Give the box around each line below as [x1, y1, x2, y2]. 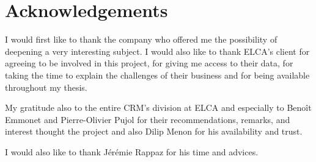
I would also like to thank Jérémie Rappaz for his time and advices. [5, 145, 259, 158]
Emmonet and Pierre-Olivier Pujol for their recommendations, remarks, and [5, 113, 290, 125]
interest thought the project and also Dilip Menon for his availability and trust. [5, 125, 303, 138]
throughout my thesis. [5, 80, 87, 93]
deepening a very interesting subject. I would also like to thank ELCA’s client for [5, 44, 310, 57]
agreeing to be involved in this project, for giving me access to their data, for [5, 57, 293, 69]
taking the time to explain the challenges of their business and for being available [5, 68, 310, 81]
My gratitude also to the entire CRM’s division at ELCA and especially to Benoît [5, 101, 312, 114]
